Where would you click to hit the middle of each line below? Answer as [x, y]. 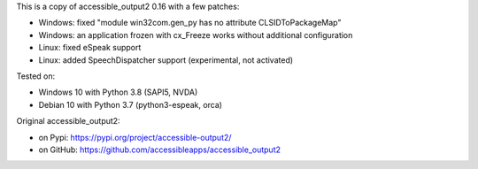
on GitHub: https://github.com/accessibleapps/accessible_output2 [160, 150]
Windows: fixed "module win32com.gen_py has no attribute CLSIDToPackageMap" [190, 23]
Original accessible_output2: [68, 121]
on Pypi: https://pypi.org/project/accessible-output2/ [135, 137]
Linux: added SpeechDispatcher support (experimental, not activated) [166, 60]
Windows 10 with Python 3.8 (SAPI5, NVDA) [118, 92]
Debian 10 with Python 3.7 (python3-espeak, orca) [131, 104]
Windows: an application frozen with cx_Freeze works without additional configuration [196, 35]
